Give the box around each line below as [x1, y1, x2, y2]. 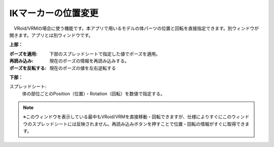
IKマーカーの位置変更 [9, 8, 99, 19]
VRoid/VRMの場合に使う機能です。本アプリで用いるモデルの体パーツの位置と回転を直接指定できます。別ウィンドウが [13, 25, 259, 31]
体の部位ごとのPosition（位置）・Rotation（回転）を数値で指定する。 [22, 90, 165, 96]
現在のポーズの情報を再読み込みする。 [49, 58, 129, 64]
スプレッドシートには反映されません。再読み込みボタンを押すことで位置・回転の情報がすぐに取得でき [31, 121, 246, 127]
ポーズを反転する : [9, 65, 47, 71]
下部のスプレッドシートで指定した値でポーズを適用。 [49, 51, 161, 57]
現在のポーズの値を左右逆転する [49, 65, 116, 71]
